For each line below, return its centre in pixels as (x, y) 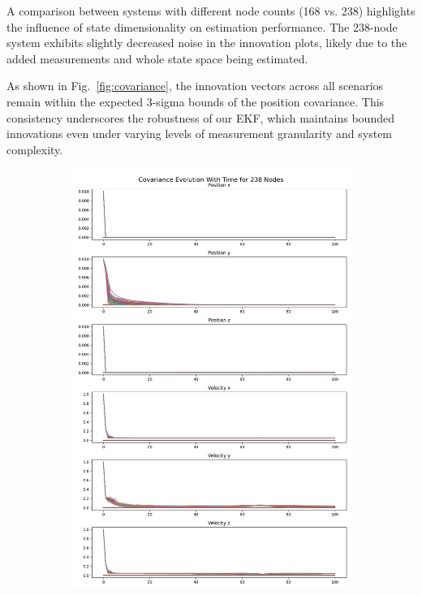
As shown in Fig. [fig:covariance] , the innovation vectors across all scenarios (195, 86)
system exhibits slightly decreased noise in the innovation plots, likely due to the (207, 43)
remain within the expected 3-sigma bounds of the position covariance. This (196, 101)
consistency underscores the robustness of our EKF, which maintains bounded (200, 117)
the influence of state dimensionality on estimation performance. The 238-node (202, 26)
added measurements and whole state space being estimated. (157, 58)
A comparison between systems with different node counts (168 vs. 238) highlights (211, 11)
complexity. (35, 149)
